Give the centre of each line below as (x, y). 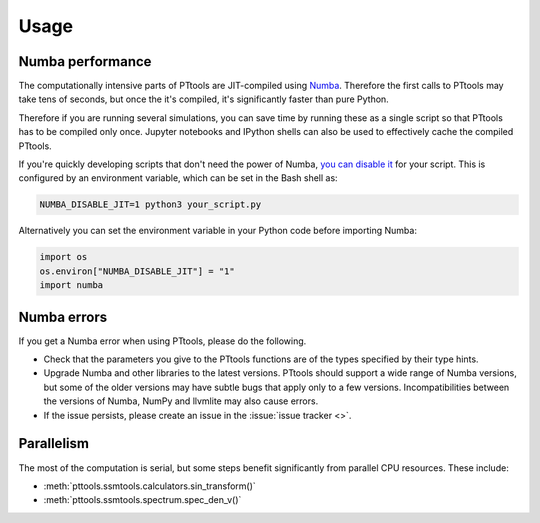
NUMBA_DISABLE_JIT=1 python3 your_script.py (150, 204)
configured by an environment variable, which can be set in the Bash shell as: (178, 178)
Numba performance (85, 61)
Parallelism (54, 443)
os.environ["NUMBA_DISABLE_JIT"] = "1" (137, 271)
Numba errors (63, 316)
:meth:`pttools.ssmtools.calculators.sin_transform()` (150, 486)
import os (63, 257)
